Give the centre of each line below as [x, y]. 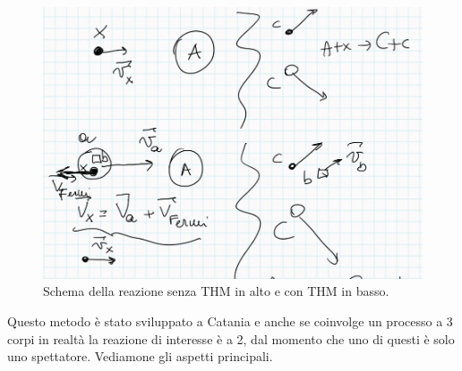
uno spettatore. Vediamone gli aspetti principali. [140, 356]
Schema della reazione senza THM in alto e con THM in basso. [216, 291]
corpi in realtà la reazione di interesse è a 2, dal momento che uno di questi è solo [231, 338]
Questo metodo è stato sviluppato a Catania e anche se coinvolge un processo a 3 [230, 321]
